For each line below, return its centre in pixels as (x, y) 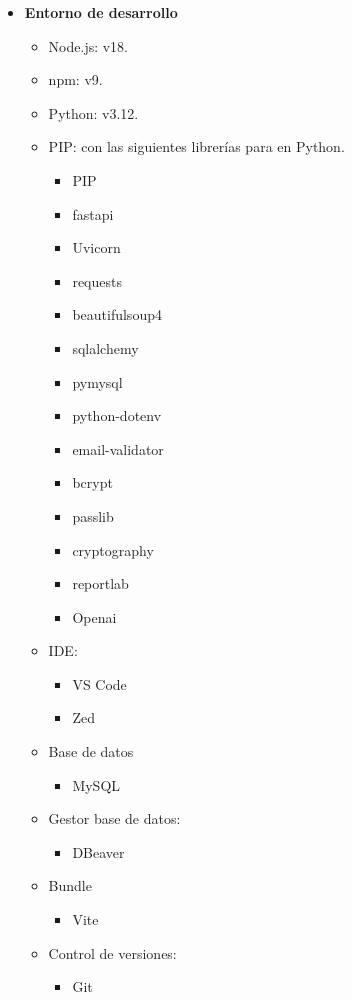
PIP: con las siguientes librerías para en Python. (196, 146)
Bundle (70, 885)
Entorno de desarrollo (101, 12)
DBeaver (98, 851)
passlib (93, 515)
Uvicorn (96, 247)
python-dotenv (117, 415)
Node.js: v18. (88, 45)
